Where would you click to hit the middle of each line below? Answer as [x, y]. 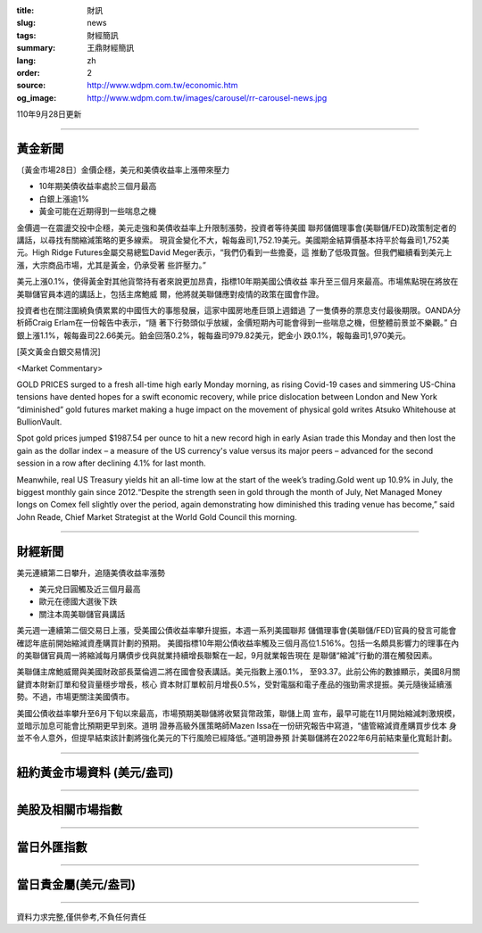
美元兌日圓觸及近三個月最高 [90, 590]
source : [31, 86]
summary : [36, 48]
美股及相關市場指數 [69, 810]
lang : [26, 60]
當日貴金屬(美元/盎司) [76, 884]
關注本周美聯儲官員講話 [82, 614]
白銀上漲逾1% [64, 198]
